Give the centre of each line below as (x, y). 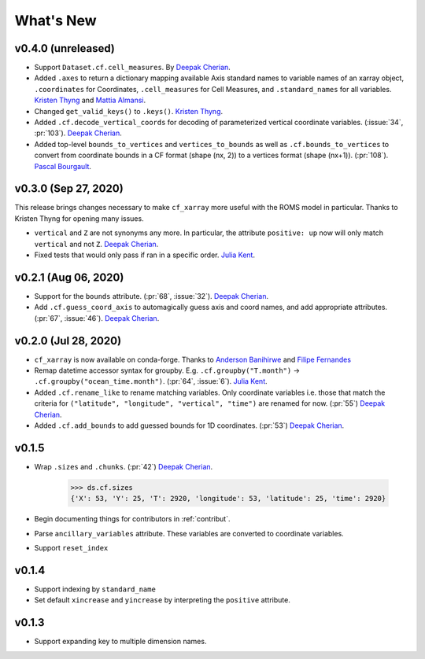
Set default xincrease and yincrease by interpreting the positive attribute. (162, 600)
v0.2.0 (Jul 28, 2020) (68, 341)
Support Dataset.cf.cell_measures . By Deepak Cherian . (133, 68)
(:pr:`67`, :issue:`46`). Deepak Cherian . (97, 318)
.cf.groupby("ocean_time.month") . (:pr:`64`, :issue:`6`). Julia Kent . (151, 381)
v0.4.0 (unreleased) (65, 48)
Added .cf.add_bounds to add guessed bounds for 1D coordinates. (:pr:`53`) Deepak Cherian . (189, 425)
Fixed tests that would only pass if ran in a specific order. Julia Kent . (145, 255)
